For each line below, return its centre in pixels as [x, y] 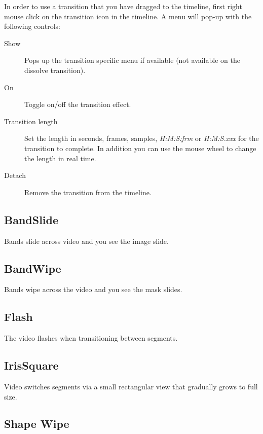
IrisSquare [31, 365]
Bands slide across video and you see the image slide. [86, 241]
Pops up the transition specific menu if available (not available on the [132, 60]
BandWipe [33, 268]
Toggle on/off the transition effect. [78, 104]
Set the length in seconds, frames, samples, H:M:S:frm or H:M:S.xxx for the [142, 138]
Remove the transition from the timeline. [88, 192]
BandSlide [31, 219]
